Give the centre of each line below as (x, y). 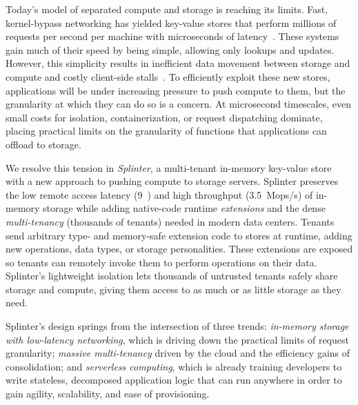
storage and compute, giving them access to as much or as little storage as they (173, 289)
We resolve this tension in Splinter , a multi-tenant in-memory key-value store (169, 167)
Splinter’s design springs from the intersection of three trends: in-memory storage (177, 326)
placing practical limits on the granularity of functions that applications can (166, 131)
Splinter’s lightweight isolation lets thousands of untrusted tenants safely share (172, 276)
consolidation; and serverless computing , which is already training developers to (174, 366)
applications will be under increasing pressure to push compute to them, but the (176, 90)
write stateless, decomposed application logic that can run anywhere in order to (174, 380)
